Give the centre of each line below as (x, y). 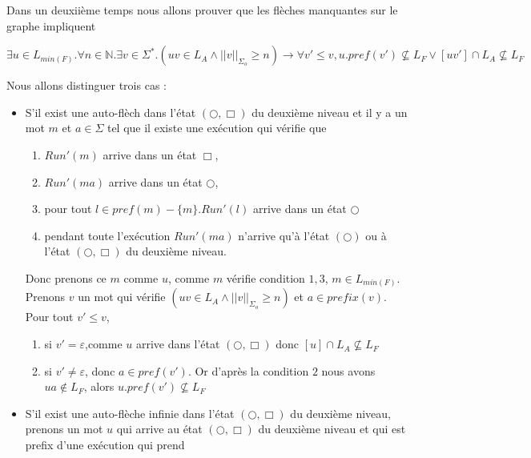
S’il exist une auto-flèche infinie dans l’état (130, 413)
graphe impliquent (51, 25)
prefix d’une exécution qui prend (105, 445)
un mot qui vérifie (122, 297)
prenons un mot (64, 429)
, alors (99, 386)
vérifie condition (265, 277)
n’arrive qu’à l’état (284, 235)
